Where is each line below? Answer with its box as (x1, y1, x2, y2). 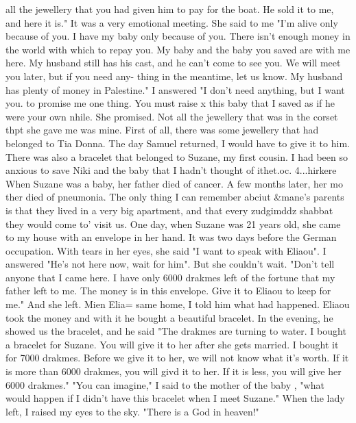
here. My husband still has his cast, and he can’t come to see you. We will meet (5, 55, 341, 70)
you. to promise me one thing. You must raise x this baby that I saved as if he (5, 96, 335, 110)
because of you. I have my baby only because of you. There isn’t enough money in (5, 29, 351, 43)
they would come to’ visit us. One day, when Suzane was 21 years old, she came (5, 216, 341, 231)
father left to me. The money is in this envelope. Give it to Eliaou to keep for (5, 283, 331, 298)
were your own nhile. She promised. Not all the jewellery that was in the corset (5, 109, 338, 123)
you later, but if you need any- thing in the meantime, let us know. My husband (5, 68, 343, 83)
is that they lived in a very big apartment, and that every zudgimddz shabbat (5, 203, 333, 217)
